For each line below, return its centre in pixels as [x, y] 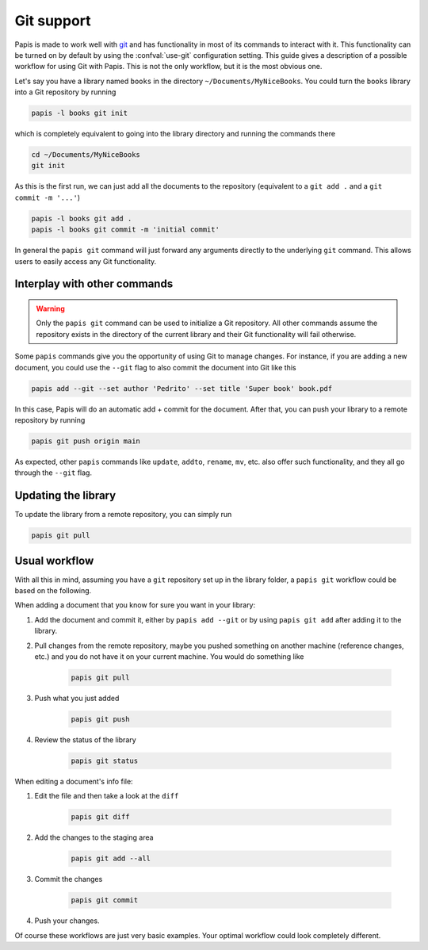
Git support [53, 21]
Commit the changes [69, 879]
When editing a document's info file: [74, 781]
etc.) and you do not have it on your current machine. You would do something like [169, 657]
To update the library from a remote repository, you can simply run [123, 515]
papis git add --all [111, 859]
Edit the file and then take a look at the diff [107, 796]
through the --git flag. [53, 473]
